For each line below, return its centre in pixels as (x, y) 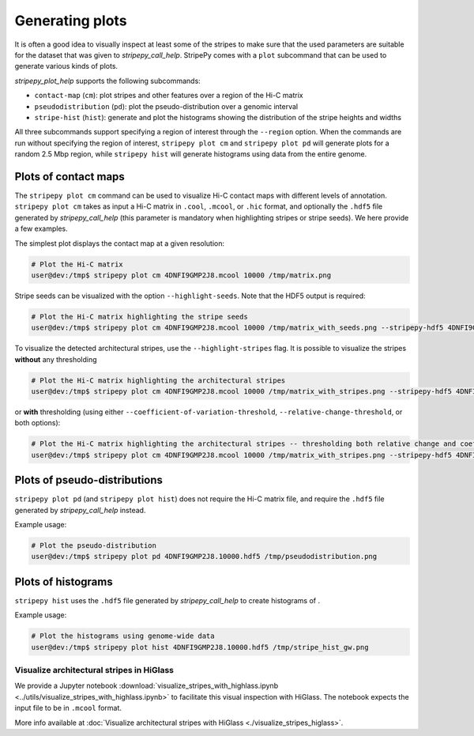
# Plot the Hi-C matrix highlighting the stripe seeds (139, 317)
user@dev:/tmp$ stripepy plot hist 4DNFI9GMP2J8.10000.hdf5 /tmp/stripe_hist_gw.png (200, 647)
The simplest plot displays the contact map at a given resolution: (120, 243)
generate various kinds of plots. (66, 66)
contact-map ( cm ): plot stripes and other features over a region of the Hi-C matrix (169, 96)
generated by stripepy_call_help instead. (80, 510)
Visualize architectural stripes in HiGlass (94, 670)
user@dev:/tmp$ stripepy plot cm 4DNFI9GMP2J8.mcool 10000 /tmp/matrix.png (181, 275)
